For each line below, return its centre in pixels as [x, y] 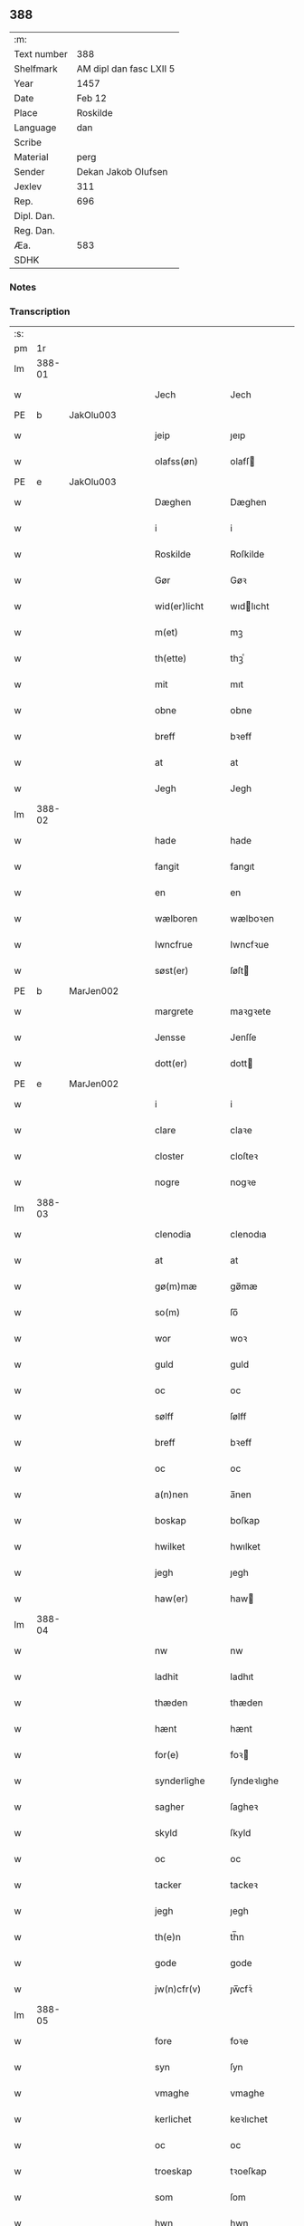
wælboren [176, 919]
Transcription [40, 311]
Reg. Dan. [35, 230]
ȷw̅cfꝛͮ [242, 1989]
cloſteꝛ [244, 1156]
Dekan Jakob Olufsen [122, 171]
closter [169, 1156]
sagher [169, 1807]
